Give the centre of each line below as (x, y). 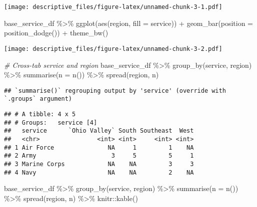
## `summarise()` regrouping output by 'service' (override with (115, 91)
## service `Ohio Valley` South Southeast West (99, 131)
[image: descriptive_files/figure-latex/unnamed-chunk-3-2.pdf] (113, 49)
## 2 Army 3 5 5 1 (99, 156)
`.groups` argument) (38, 99)
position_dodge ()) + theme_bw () (56, 33)
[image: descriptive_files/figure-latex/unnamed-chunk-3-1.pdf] (113, 7)
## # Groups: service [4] (51, 122)
